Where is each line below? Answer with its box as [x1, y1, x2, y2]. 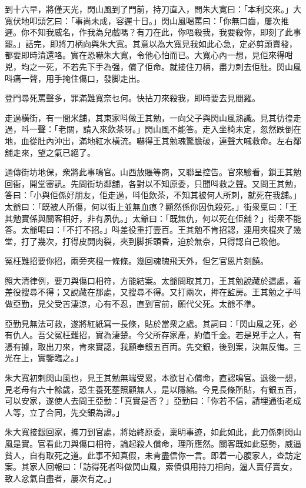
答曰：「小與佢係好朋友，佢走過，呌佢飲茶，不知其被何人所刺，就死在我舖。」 [5, 189, 301, 201]
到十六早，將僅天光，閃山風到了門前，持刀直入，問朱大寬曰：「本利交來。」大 [5, 3, 301, 15]
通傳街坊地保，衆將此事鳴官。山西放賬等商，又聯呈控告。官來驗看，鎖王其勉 [5, 166, 301, 178]
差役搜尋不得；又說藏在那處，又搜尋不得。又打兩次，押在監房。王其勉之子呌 [5, 286, 301, 298]
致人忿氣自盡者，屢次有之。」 [5, 472, 116, 484]
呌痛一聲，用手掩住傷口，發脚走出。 [5, 72, 145, 84]
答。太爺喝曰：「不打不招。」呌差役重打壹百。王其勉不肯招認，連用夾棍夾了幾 [5, 223, 301, 236]
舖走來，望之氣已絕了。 [5, 146, 95, 158]
